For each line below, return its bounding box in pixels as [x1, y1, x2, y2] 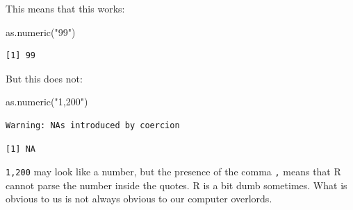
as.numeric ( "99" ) [6, 24, 76, 39]
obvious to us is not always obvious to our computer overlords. [6, 191, 272, 206]
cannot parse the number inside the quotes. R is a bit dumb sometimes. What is [6, 177, 347, 192]
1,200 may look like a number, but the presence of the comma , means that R [6, 164, 341, 179]
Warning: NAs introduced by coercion [6, 120, 180, 130]
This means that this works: [6, 1, 125, 15]
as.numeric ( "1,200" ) [6, 94, 88, 109]
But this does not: [6, 71, 83, 85]
